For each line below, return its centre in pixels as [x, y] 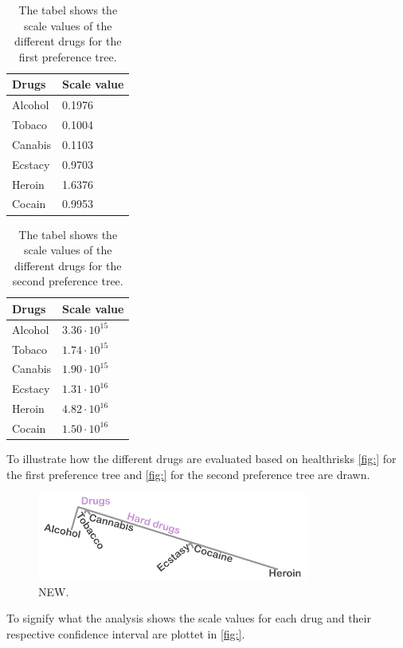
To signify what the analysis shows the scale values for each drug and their [189, 618]
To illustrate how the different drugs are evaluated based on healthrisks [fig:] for [201, 459]
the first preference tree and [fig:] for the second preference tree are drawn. [188, 474]
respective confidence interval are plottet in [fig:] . [126, 633]
